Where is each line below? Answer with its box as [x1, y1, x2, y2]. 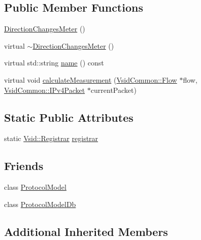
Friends [4, 158, 44, 174]
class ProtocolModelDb [4, 198, 76, 209]
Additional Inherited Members [4, 223, 168, 239]
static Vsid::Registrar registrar [4, 133, 98, 144]
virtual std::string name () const [4, 57, 104, 68]
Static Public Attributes [4, 109, 133, 125]
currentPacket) [90, 84, 137, 95]
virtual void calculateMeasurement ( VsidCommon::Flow [4, 74, 177, 85]
